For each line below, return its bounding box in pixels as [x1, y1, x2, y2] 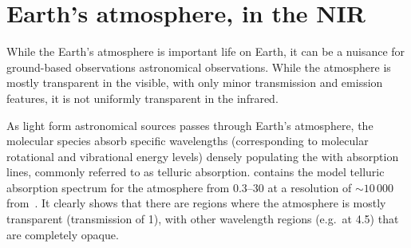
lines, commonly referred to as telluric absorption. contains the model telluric [6, 163, 385, 180]
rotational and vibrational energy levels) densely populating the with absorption [6, 148, 399, 164]
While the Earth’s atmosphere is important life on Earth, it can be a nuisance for [6, 43, 405, 60]
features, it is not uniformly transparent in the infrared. [6, 89, 279, 106]
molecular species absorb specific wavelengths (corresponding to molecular [6, 132, 369, 149]
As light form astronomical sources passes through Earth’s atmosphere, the [6, 116, 373, 133]
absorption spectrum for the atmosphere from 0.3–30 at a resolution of [6, 179, 352, 195]
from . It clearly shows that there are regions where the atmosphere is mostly [6, 195, 386, 211]
